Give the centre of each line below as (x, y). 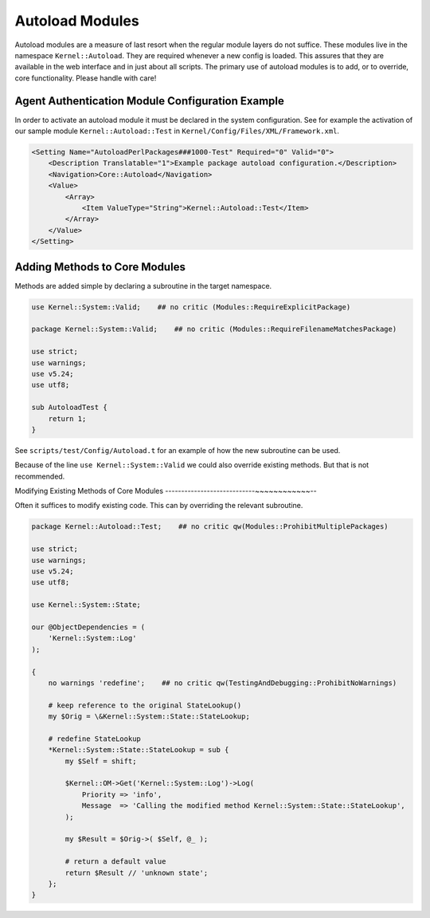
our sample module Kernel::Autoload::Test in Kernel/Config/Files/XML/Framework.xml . (177, 131)
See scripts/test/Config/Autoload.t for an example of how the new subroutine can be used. (178, 450)
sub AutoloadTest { (69, 408)
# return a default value (115, 862)
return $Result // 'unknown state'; (137, 873)
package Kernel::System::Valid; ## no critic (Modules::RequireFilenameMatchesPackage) (214, 329)
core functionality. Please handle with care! (86, 78)
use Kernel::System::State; (86, 605)
